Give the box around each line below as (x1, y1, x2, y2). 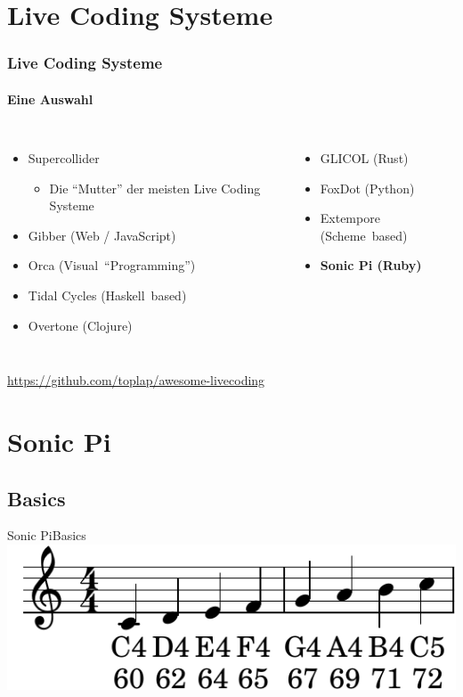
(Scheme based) (320, 225, 408, 244)
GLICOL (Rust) (320, 149, 409, 168)
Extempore (320, 209, 380, 227)
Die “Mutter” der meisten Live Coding (49, 178, 261, 197)
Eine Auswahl (7, 89, 93, 108)
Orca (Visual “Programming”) (28, 256, 196, 275)
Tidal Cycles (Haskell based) (28, 285, 187, 304)
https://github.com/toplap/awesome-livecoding (7, 371, 265, 389)
